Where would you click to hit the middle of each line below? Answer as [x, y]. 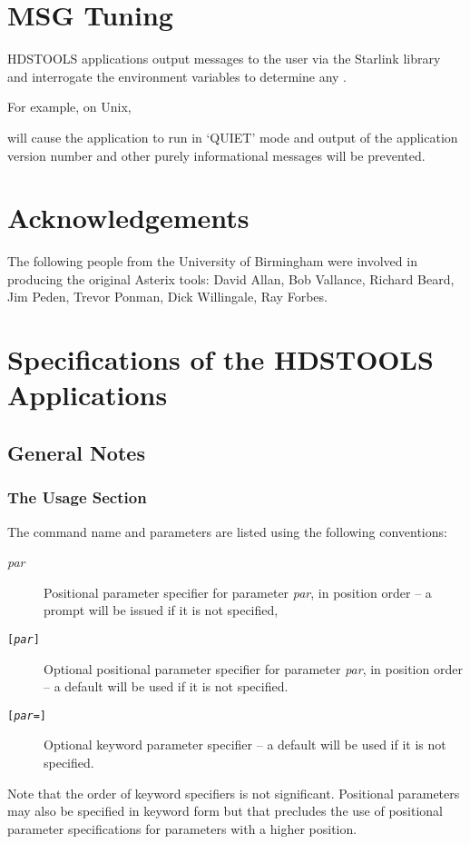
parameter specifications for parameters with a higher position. [182, 828]
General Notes [76, 452]
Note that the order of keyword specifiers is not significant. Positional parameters [234, 793]
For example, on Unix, [69, 107]
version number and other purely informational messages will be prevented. [216, 155]
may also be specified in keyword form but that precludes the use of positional [225, 811]
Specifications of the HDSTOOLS [220, 359]
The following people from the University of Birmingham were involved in [212, 261]
